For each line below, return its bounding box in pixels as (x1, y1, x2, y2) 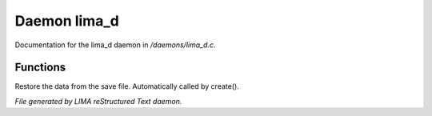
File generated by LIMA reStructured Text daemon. (14, 96, 182, 106)
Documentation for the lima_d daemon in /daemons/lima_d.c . (14, 40, 216, 50)
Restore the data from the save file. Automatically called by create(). (14, 82, 239, 91)
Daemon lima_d (14, 12, 119, 30)
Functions (14, 61, 66, 74)
